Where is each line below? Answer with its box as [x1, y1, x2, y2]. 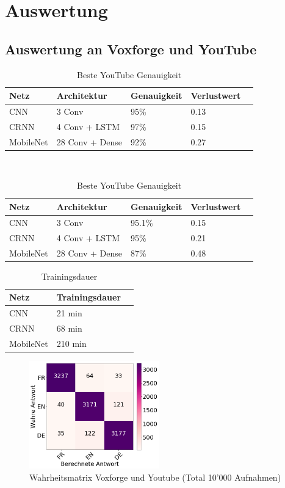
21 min [56, 307, 82, 319]
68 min [56, 321, 82, 334]
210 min [56, 337, 87, 349]
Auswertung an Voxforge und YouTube [5, 39, 257, 58]
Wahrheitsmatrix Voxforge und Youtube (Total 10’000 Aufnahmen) [29, 470, 281, 483]
